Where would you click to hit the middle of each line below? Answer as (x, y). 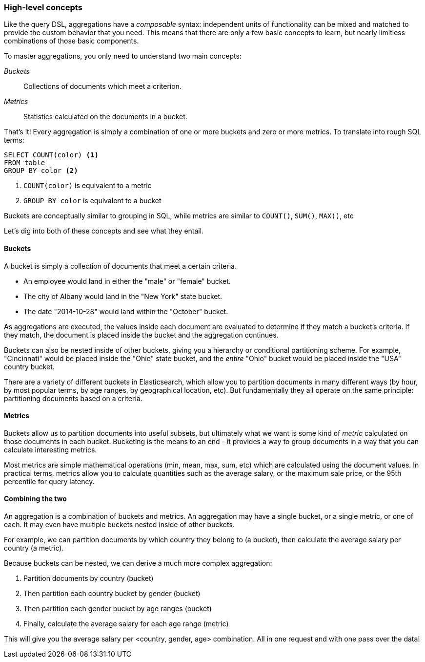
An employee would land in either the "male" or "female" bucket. (127, 281)
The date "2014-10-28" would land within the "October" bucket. (126, 311)
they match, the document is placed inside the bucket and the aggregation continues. (141, 335)
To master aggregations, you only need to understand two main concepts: (123, 56)
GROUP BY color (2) (41, 171)
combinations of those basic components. (71, 41)
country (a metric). (34, 548)
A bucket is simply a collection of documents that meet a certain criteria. (121, 266)
